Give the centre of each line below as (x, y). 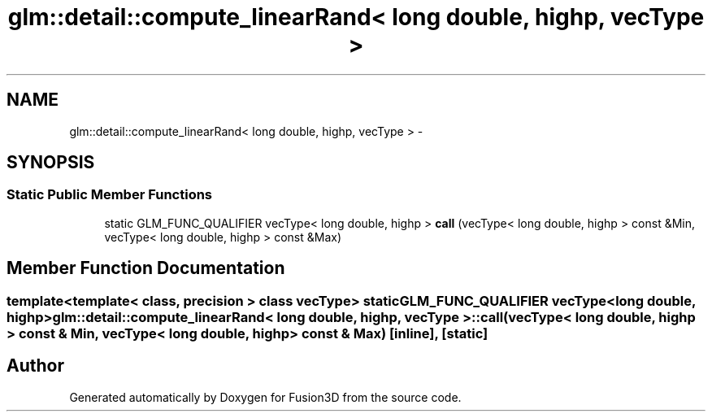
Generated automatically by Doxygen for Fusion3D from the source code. (265, 397)
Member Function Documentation (146, 268)
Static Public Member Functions (110, 195)
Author (35, 366)
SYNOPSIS (51, 163)
